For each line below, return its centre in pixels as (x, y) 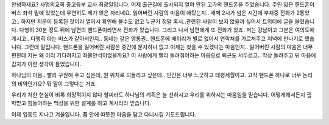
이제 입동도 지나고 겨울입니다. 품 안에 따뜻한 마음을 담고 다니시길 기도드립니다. (104, 114)
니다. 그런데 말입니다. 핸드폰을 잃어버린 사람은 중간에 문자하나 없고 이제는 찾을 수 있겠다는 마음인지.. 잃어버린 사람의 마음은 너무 (162, 47)
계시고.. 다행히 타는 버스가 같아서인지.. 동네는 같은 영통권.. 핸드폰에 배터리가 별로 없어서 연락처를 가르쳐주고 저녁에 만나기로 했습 (163, 38)
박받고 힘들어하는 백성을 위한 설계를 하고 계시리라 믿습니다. (81, 103)
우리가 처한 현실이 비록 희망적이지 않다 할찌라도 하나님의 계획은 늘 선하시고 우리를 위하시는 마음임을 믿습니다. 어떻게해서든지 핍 (161, 95)
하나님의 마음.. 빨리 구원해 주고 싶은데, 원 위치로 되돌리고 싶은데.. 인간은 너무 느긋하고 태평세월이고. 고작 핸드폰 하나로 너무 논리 (162, 75)
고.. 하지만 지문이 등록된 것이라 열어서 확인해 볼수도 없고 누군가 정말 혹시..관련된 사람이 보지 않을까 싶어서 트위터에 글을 (152, 21)
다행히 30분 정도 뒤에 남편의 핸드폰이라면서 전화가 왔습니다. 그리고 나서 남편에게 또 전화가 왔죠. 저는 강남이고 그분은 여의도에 (167, 30)
